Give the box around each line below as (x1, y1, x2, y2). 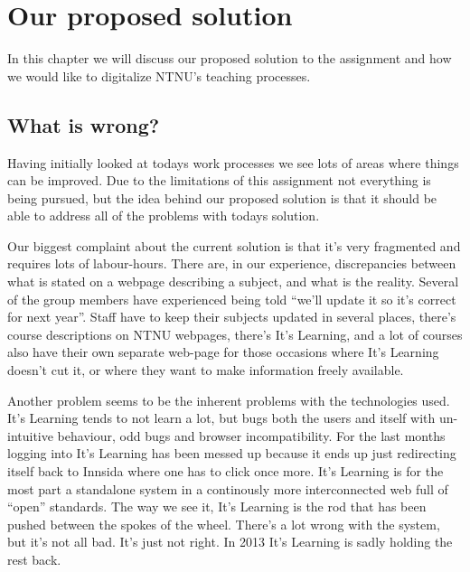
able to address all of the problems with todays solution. (7, 206, 320, 225)
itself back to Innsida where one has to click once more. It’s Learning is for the (7, 462, 444, 481)
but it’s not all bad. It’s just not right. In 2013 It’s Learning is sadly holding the (7, 532, 453, 551)
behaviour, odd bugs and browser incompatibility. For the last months (57, 426, 446, 445)
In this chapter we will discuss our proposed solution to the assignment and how (7, 49, 452, 68)
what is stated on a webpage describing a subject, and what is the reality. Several (7, 272, 459, 291)
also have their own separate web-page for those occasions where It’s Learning (7, 342, 439, 361)
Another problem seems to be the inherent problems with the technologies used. (7, 390, 450, 409)
